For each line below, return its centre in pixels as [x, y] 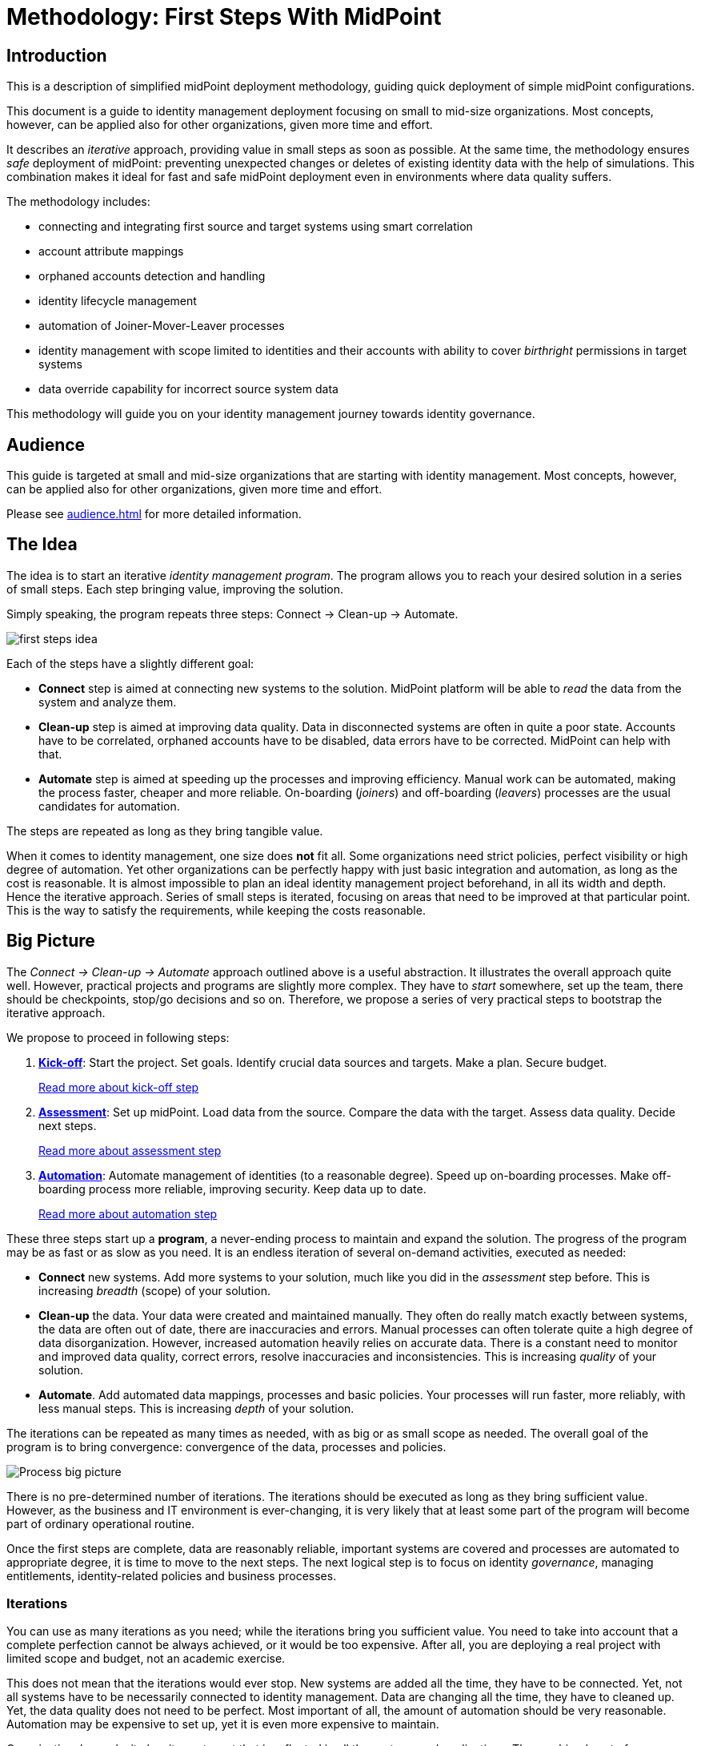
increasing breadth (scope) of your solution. [154, 1290]
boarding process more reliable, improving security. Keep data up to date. [232, 1189]
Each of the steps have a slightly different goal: [130, 663]
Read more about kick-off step [119, 1087]
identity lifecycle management [118, 301]
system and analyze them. [108, 702]
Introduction [57, 55]
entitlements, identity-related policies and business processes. [172, 1575]
